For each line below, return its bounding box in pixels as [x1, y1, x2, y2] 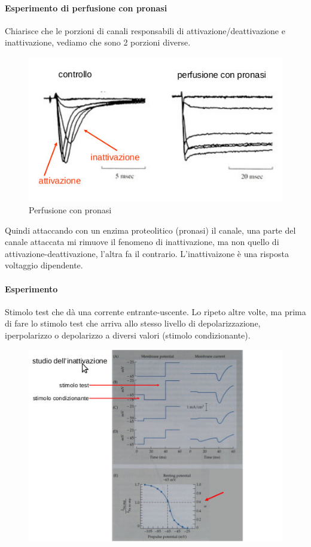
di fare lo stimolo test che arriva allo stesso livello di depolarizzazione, [5, 317, 261, 330]
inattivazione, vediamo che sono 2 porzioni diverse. [5, 36, 191, 49]
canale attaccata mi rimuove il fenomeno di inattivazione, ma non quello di [5, 235, 279, 248]
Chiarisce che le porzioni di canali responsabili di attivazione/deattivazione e [5, 24, 285, 37]
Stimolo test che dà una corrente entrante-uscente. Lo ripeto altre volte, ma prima [5, 305, 306, 318]
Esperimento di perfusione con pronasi [5, 1, 167, 14]
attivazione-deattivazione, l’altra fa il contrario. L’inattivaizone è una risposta [5, 247, 289, 259]
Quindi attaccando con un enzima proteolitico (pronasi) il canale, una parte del [5, 223, 296, 236]
